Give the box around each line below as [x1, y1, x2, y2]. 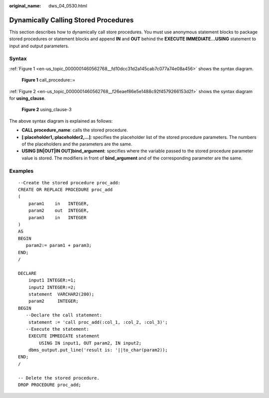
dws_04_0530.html [48, 3, 87, 8]
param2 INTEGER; [28, 298, 79, 304]
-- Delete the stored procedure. [18, 375, 100, 381]
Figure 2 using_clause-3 [21, 107, 72, 113]
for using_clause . [9, 95, 46, 101]
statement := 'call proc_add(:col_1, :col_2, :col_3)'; [28, 319, 168, 325]
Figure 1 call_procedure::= [21, 77, 76, 83]
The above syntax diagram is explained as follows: [9, 118, 113, 124]
